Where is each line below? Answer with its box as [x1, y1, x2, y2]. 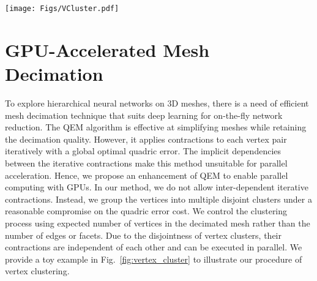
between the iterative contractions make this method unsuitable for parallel [5, 156, 288, 169]
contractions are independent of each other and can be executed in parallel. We [5, 241, 302, 253]
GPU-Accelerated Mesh [5, 37, 210, 62]
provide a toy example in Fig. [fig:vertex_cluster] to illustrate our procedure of [5, 252, 302, 265]
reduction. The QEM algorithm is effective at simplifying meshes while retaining [5, 121, 307, 133]
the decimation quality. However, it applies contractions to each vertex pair [5, 132, 287, 145]
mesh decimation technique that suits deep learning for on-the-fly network [5, 108, 283, 121]
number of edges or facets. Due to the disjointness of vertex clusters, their [5, 228, 282, 241]
